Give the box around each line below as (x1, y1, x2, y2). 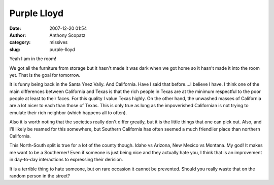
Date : (9, 25, 21, 31)
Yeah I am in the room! (9, 56, 57, 62)
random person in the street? (9, 172, 71, 179)
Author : (9, 32, 26, 38)
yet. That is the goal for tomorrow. (9, 72, 81, 78)
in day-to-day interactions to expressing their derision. (9, 157, 123, 163)
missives (49, 39, 68, 45)
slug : (9, 46, 20, 53)
